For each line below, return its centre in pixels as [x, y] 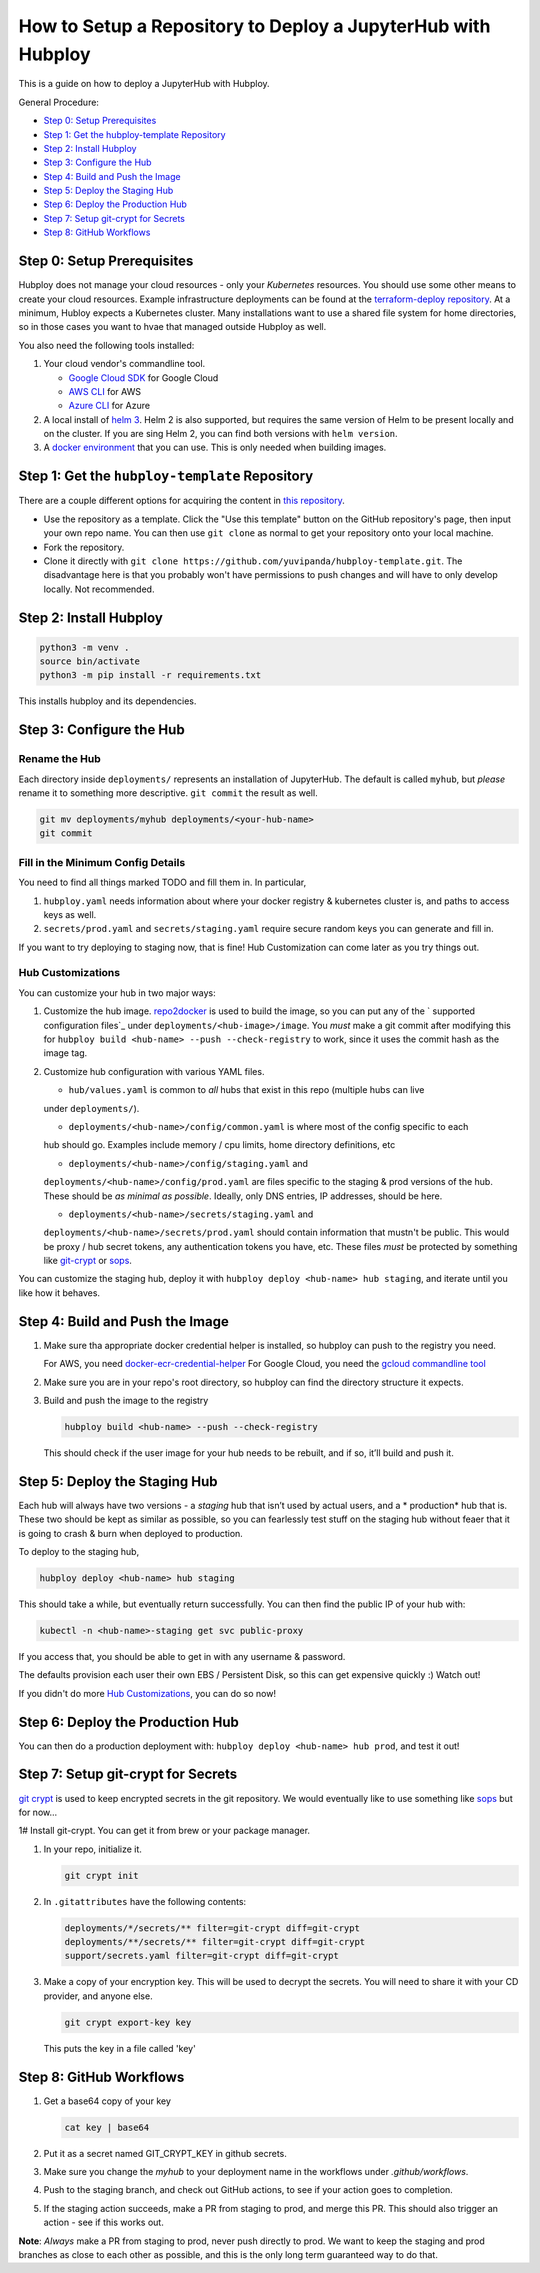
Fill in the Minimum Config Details [102, 862]
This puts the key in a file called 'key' [120, 2048]
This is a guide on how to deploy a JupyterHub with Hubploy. [144, 84]
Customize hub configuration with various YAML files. [154, 1071]
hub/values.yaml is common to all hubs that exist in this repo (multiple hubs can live [246, 1090]
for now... [38, 1812]
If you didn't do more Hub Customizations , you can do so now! [147, 1693]
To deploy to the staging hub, [79, 1551]
